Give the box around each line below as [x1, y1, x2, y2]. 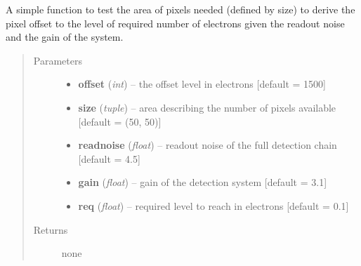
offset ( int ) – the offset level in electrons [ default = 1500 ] [78, 77, 326, 91]
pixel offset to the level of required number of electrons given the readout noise [6, 15, 345, 30]
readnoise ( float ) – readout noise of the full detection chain [78, 138, 337, 152]
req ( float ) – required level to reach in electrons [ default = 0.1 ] [78, 198, 349, 213]
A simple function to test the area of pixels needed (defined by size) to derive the [6, 2, 355, 16]
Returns [33, 222, 68, 237]
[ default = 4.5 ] [78, 151, 140, 166]
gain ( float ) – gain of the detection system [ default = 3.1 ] [78, 175, 327, 189]
